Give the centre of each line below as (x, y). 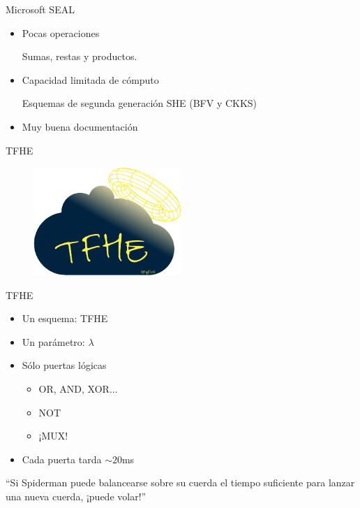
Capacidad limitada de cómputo (90, 79)
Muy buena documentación (80, 126)
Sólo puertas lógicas (64, 365)
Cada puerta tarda (62, 459)
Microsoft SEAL (40, 9)
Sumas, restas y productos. (80, 56)
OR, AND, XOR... (78, 388)
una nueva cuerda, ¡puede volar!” (76, 496)
